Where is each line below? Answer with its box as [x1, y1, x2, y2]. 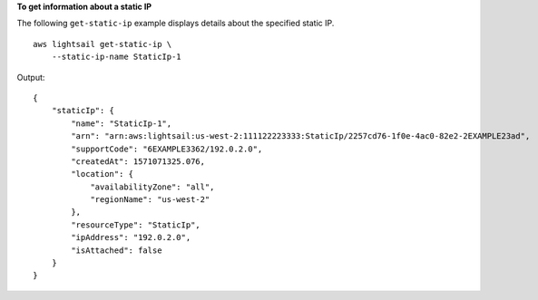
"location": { [71, 169, 134, 179]
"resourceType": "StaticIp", [71, 219, 201, 230]
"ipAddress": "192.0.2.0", [71, 232, 191, 243]
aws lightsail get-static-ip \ [33, 39, 172, 49]
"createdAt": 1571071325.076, [71, 156, 206, 167]
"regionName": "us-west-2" [90, 195, 210, 205]
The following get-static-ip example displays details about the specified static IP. [16, 18, 335, 29]
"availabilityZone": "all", [90, 181, 215, 192]
